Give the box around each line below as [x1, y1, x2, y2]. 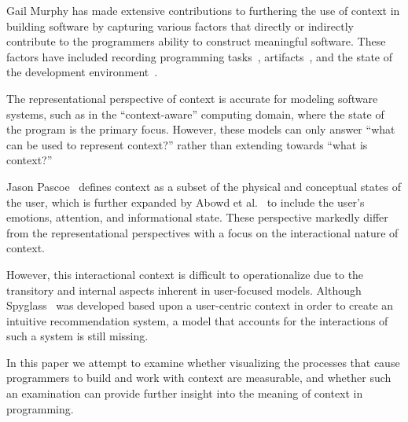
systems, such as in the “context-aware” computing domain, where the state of [6, 105, 384, 122]
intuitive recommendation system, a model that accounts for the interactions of [6, 312, 388, 328]
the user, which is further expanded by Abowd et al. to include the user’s [6, 193, 365, 210]
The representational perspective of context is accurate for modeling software [6, 90, 378, 106]
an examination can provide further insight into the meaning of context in [6, 385, 363, 402]
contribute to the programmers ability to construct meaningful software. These [6, 33, 386, 50]
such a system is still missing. [6, 328, 149, 344]
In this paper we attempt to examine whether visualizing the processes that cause [6, 354, 400, 370]
